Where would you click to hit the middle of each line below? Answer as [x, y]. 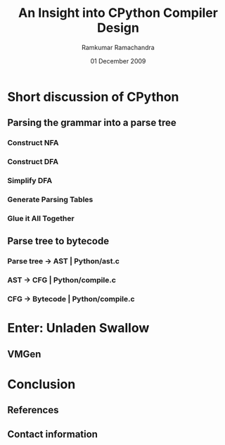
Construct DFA [33, 162]
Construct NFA [33, 143]
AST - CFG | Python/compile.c [62, 280]
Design [118, 28]
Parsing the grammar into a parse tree [92, 123]
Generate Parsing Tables [50, 200]
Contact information [53, 434]
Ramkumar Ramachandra [118, 47]
